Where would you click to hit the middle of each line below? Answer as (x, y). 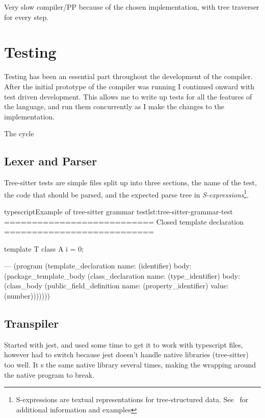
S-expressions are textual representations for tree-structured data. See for (132, 399)
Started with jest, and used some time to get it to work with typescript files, (124, 344)
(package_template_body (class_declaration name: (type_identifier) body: (122, 275)
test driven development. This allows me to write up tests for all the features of (128, 96)
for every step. (26, 17)
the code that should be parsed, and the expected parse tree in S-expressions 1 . (127, 193)
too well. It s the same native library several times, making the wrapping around (130, 365)
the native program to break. (49, 374)
